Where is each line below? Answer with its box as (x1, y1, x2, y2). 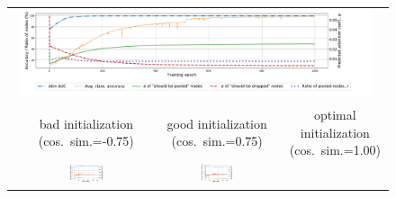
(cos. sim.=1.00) (289, 140, 381, 159)
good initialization (166, 113, 267, 132)
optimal (314, 104, 356, 123)
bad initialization (39, 113, 133, 132)
